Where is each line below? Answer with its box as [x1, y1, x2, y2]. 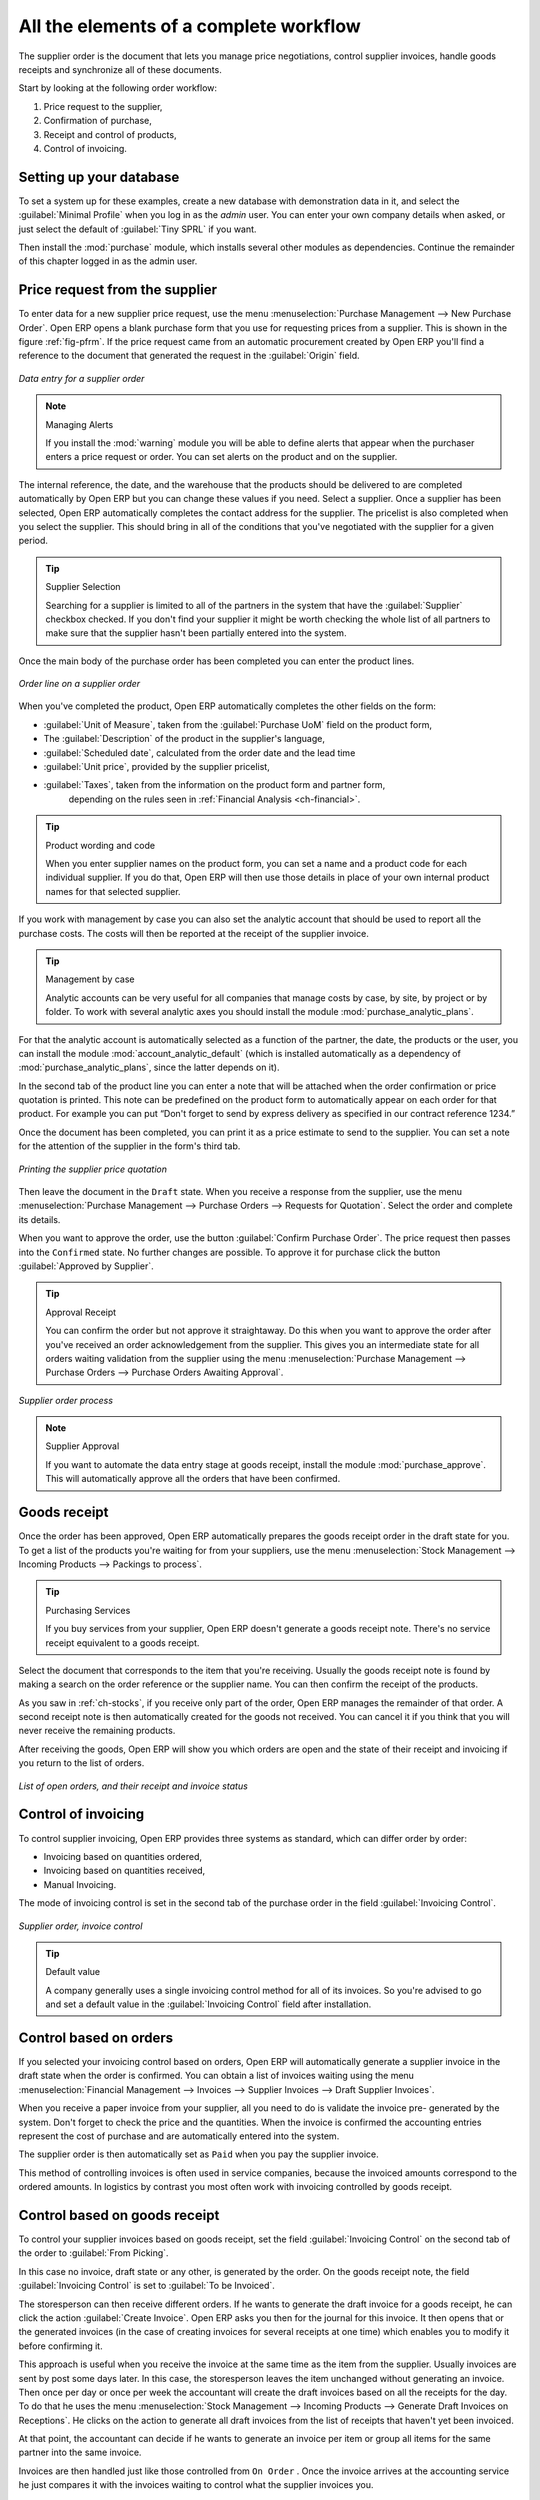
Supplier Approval [45, 1440, 120, 1452]
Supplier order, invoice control [18, 1920, 143, 1932]
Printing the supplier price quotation [18, 1163, 167, 1175]
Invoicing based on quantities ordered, [43, 1850, 203, 1862]
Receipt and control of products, [43, 128, 177, 140]
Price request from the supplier [18, 281, 218, 299]
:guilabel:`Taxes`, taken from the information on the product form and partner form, [43, 779, 386, 791]
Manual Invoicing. [43, 1878, 117, 1890]
